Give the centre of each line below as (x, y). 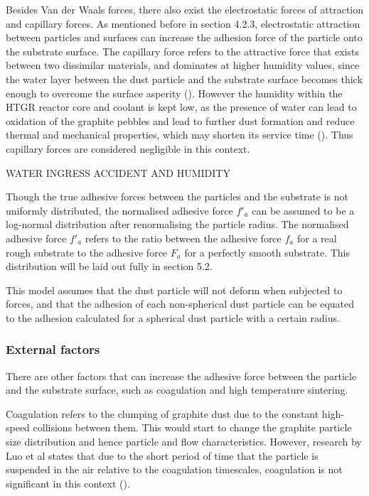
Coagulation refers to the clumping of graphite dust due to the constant (162, 413)
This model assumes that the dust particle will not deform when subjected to (174, 290)
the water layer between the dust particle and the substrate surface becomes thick (184, 79)
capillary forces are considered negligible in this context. (128, 148)
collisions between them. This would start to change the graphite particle (192, 427)
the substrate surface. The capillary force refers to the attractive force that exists (182, 51)
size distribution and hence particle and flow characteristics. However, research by (184, 442)
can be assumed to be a (303, 210)
